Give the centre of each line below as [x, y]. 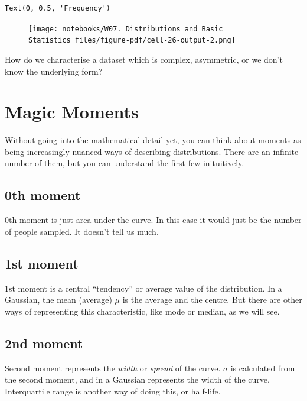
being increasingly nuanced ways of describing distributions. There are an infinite [152, 151]
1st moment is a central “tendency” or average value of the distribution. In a [143, 288]
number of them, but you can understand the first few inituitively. [125, 163]
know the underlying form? [54, 71]
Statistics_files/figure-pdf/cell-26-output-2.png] [132, 41]
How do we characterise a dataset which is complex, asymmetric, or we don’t [144, 59]
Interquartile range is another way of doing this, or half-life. [113, 391]
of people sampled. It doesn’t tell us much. [82, 231]
